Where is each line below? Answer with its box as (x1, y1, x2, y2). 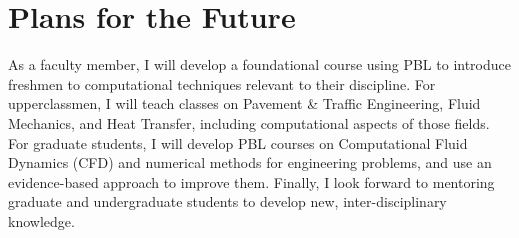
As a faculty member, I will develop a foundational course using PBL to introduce (8, 54, 511, 75)
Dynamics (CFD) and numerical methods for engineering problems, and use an (8, 152, 492, 173)
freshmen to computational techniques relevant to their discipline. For (8, 73, 436, 94)
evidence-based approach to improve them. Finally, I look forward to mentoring (8, 171, 495, 192)
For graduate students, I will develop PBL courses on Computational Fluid (8, 132, 468, 153)
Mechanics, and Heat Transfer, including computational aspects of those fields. (8, 112, 490, 133)
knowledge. (8, 210, 75, 231)
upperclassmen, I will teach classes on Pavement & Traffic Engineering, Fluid (8, 93, 481, 114)
